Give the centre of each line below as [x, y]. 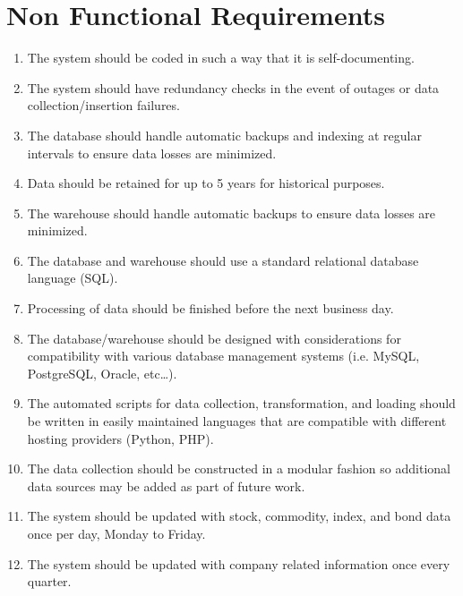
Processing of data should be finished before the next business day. [210, 308]
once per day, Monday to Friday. [116, 533]
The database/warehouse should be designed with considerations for [214, 338]
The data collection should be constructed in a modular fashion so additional [239, 468]
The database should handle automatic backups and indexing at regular [224, 135]
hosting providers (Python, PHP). [120, 438]
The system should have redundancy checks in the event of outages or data [233, 87]
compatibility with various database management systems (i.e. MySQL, [223, 356]
